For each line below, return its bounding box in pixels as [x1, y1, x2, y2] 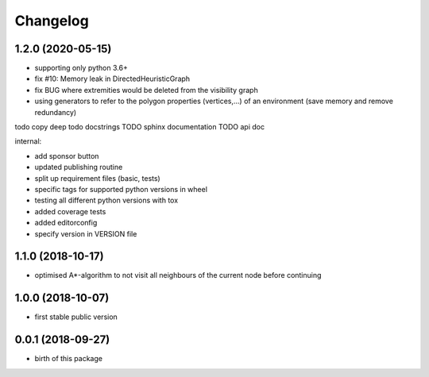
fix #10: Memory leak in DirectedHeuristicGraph [34, 74, 191, 83]
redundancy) [34, 107, 77, 117]
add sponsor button [34, 151, 99, 160]
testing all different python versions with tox [34, 195, 179, 206]
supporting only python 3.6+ [34, 63, 129, 73]
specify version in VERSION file [34, 229, 137, 238]
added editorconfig [34, 218, 98, 228]
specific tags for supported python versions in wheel [34, 184, 208, 194]
